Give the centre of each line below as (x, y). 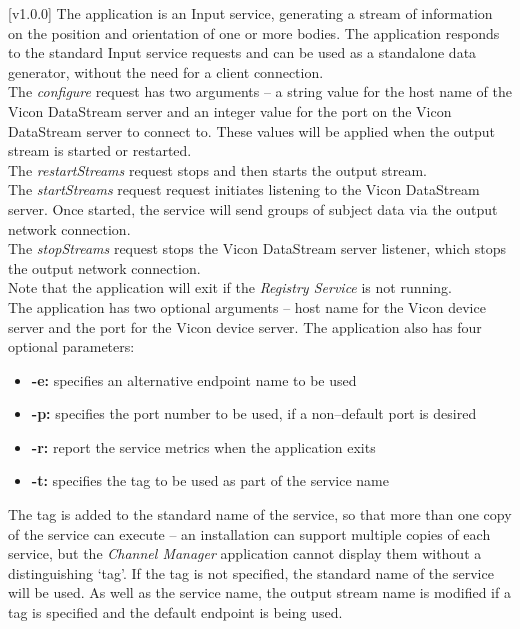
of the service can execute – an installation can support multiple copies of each (249, 533)
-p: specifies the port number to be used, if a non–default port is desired (254, 413)
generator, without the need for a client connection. (166, 71)
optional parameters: (71, 346)
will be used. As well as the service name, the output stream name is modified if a (259, 592)
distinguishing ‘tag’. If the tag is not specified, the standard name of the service (251, 572)
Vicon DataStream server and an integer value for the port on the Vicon (230, 110)
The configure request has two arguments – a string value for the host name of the (260, 91)
